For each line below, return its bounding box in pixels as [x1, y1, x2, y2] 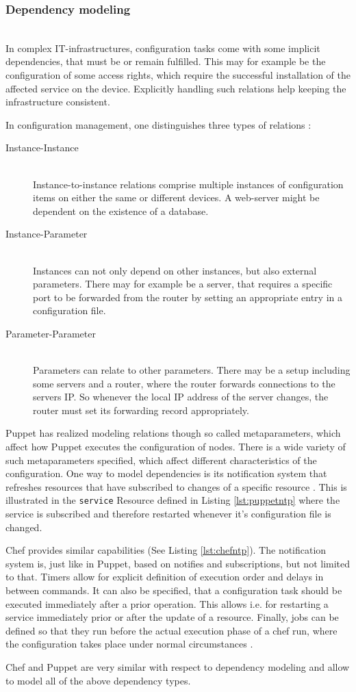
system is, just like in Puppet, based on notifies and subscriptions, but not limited [5, 556, 351, 570]
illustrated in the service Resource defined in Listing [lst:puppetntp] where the [5, 493, 340, 507]
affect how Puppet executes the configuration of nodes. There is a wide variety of [5, 439, 346, 454]
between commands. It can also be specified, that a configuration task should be [5, 583, 342, 598]
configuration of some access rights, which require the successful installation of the [5, 68, 351, 81]
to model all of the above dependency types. [5, 673, 191, 687]
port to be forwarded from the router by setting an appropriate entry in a [33, 290, 342, 304]
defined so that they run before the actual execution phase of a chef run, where [5, 623, 338, 637]
